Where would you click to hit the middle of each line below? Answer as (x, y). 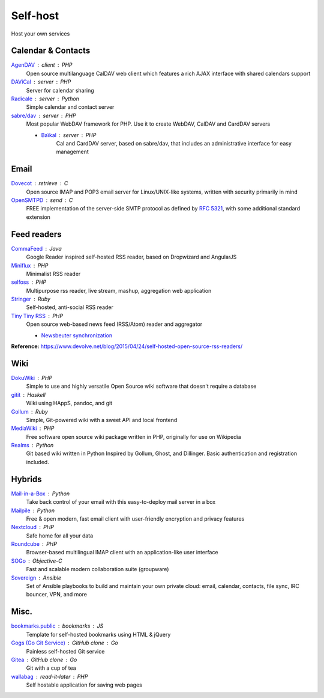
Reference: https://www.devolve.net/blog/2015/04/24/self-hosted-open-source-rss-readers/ (127, 346)
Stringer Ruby (31, 299)
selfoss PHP (29, 282)
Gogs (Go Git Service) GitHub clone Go (64, 643)
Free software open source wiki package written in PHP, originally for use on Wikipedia (133, 436)
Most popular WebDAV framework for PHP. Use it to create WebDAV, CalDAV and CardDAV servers (148, 124)
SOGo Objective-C (37, 561)
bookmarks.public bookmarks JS (57, 626)
